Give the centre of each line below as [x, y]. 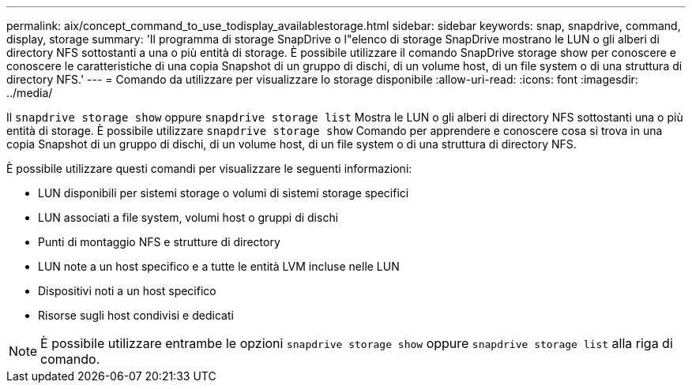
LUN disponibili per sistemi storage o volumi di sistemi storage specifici [224, 193]
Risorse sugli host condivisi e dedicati [136, 315]
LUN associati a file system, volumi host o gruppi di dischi [188, 217]
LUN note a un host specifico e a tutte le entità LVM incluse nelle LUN [219, 266]
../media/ [30, 93]
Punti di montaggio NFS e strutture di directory [159, 242]
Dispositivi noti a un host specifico [127, 291]
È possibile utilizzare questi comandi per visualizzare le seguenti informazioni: [209, 168]
